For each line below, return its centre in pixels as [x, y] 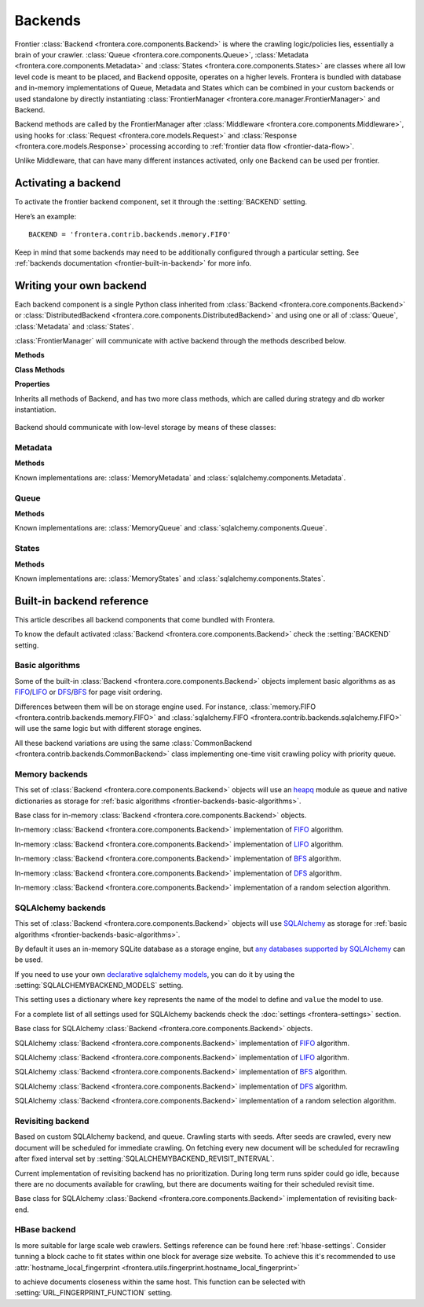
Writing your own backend [80, 286]
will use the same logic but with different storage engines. [108, 729]
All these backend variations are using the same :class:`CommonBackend [133, 743]
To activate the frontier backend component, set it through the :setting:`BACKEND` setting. [161, 202]
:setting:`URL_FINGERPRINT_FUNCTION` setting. [93, 1293]
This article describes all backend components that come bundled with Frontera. [145, 619]
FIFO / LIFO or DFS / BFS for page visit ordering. [88, 692]
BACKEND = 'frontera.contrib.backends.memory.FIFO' [130, 235]
